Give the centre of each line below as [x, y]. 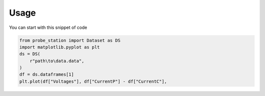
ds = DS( [30, 54]
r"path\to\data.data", [57, 61]
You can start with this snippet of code [48, 27]
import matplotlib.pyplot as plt [60, 47]
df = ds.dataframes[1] [47, 74]
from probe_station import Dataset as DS [70, 40]
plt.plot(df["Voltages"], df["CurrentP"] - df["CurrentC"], [93, 81]
